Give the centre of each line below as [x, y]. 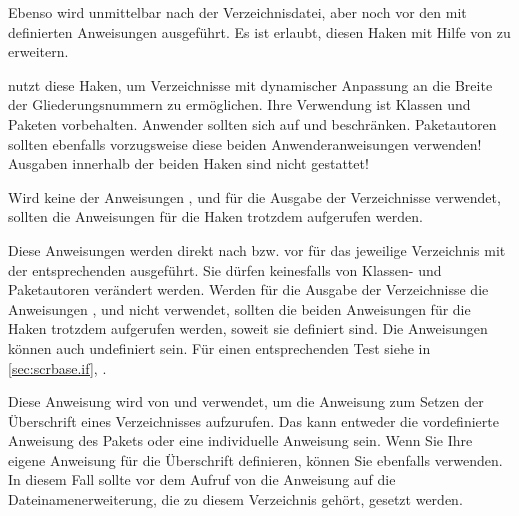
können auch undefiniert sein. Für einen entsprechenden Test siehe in [219, 347]
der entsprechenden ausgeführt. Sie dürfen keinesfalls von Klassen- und [225, 269]
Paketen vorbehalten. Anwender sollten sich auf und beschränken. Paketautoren [252, 123]
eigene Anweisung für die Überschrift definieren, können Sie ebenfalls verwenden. [255, 459]
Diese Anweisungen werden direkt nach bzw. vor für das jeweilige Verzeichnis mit [257, 249]
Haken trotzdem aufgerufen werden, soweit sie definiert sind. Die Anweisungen [248, 328]
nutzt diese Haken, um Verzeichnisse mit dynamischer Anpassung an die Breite [250, 84]
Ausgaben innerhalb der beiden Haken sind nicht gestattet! [188, 163]
